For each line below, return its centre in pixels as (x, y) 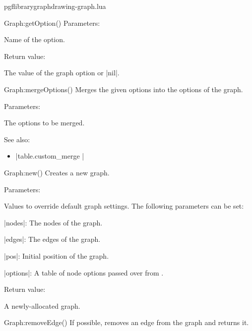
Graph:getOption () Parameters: (52, 23)
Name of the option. (34, 39)
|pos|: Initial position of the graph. (57, 255)
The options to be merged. (44, 123)
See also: (17, 139)
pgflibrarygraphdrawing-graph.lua (55, 6)
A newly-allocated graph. (42, 305)
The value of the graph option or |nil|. (62, 73)
